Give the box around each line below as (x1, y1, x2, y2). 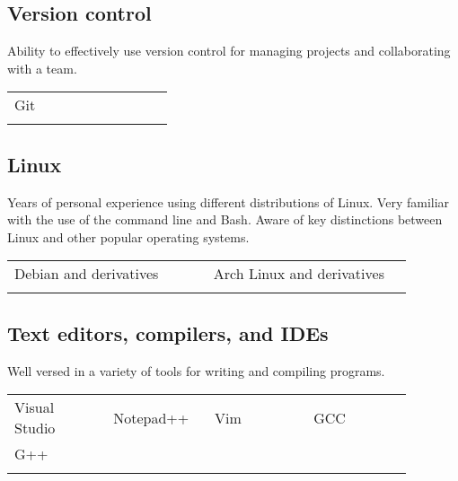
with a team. (7, 58, 77, 77)
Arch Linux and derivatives (213, 263, 384, 284)
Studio (14, 417, 56, 439)
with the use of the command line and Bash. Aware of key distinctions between (7, 210, 443, 229)
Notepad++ (113, 407, 189, 428)
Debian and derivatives (14, 263, 159, 284)
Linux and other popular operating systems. (7, 227, 250, 246)
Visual (14, 397, 55, 418)
